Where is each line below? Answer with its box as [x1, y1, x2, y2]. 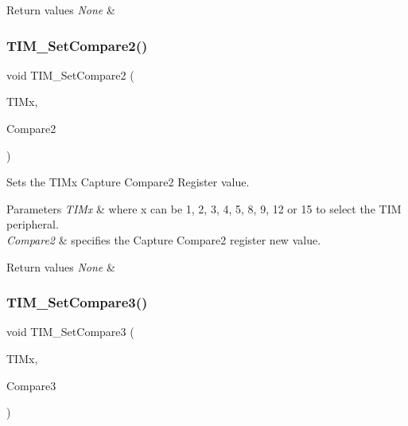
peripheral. [6, 216, 59, 233]
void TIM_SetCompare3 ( [6, 323, 134, 340]
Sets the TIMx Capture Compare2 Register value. [6, 174, 250, 190]
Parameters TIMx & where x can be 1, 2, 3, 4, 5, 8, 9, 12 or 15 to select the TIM [6, 200, 402, 217]
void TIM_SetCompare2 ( [6, 66, 134, 83]
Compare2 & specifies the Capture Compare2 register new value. [6, 231, 321, 248]
